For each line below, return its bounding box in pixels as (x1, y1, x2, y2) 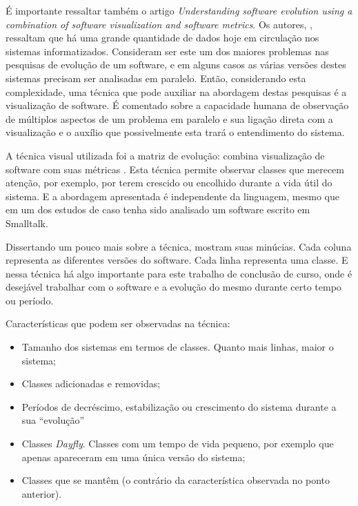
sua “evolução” (21, 413, 85, 427)
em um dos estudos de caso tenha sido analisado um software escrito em (6, 202, 310, 217)
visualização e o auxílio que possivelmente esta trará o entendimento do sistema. (6, 125, 345, 139)
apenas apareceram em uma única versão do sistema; (21, 449, 246, 464)
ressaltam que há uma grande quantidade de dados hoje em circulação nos (6, 30, 319, 45)
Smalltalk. (6, 215, 48, 230)
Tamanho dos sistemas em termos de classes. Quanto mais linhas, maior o (21, 340, 334, 354)
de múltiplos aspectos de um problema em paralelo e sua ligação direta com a (6, 111, 333, 126)
